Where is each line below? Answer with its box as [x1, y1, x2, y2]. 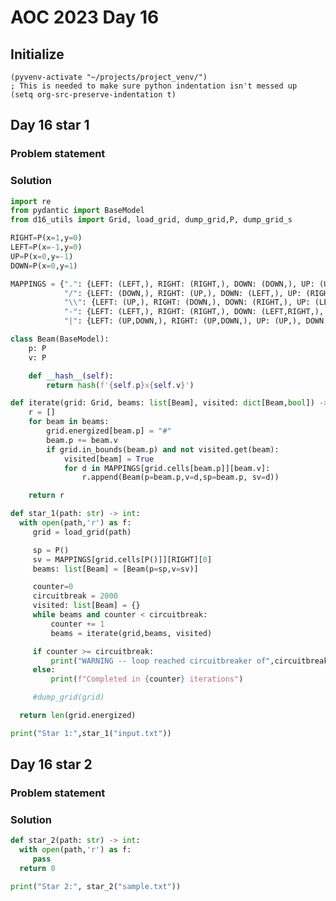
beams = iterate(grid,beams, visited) [50, 628, 213, 638]
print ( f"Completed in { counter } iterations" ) [50, 674, 244, 685]
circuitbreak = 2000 [32, 591, 118, 601]
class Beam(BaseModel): [10, 334, 110, 345]
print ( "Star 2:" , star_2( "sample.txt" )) [10, 881, 182, 891]
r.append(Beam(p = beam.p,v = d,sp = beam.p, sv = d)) [81, 472, 280, 483]
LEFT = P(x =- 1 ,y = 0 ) [10, 242, 83, 253]
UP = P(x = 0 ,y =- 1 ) [10, 251, 74, 261]
